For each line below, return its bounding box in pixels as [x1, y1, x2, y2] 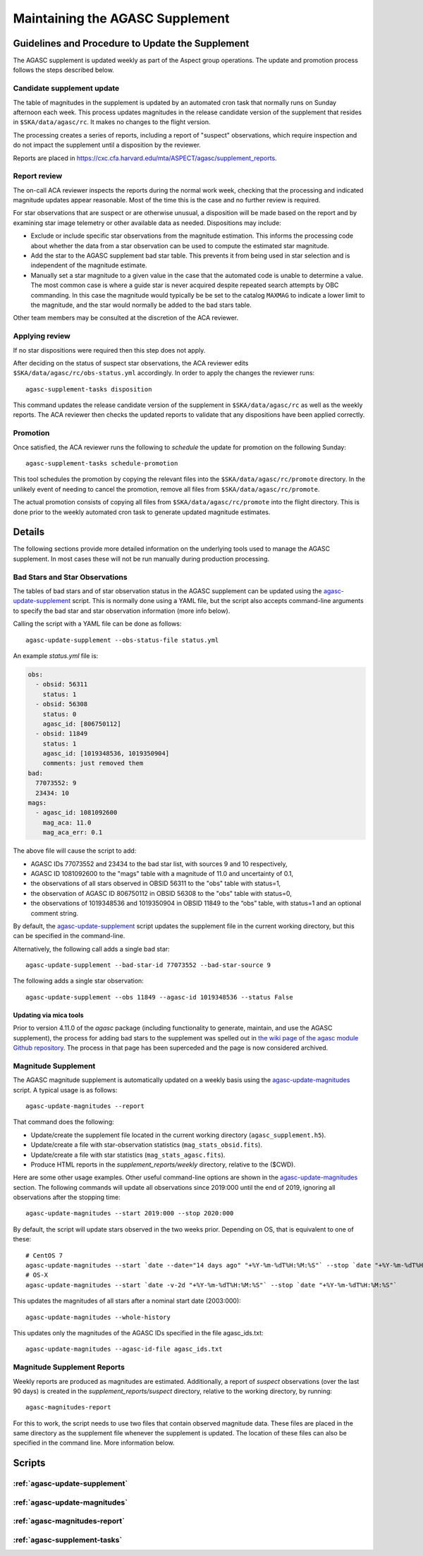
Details [13, 526, 45, 538]
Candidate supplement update [13, 83, 120, 93]
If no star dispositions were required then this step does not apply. [13, 346, 206, 354]
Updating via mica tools [13, 1011, 84, 1019]
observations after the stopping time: [13, 1193, 121, 1202]
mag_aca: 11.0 [42, 818, 92, 827]
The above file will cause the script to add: [13, 846, 137, 855]
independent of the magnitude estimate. [30, 261, 147, 269]
